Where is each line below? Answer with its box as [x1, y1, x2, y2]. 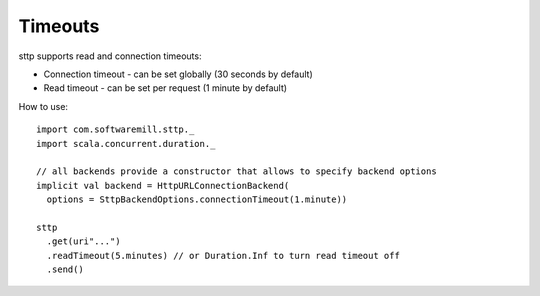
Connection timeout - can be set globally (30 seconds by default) [43, 68, 314, 80]
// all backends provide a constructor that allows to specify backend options [36, 166, 437, 177]
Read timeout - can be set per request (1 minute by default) [43, 82, 288, 94]
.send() [46, 264, 84, 275]
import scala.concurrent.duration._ [36, 138, 216, 149]
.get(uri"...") [46, 236, 121, 247]
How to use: [18, 100, 69, 112]
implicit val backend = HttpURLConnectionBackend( [36, 180, 290, 191]
